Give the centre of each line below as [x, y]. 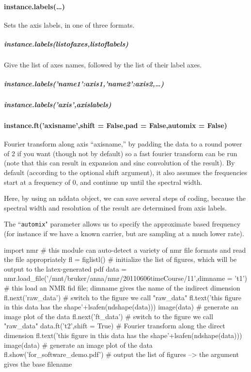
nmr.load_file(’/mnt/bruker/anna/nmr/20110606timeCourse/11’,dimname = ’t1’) [125, 278]
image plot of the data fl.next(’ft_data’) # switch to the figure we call [109, 316]
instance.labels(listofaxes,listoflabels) [66, 43]
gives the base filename [38, 364]
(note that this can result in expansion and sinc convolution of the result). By [119, 163]
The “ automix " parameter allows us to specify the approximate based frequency [122, 224]
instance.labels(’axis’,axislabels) [58, 105]
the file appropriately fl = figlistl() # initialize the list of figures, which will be [120, 259]
